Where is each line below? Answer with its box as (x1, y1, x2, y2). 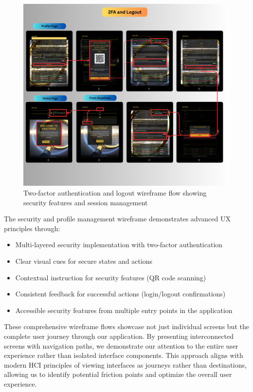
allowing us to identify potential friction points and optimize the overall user (4, 369, 232, 379)
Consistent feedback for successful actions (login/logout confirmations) (15, 289, 226, 299)
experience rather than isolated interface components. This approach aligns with (4, 350, 243, 360)
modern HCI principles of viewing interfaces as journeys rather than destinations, (4, 359, 247, 370)
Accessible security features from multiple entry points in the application (15, 305, 233, 315)
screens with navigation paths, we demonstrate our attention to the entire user (4, 340, 238, 351)
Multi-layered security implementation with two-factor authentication (15, 239, 223, 250)
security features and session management (23, 197, 148, 207)
